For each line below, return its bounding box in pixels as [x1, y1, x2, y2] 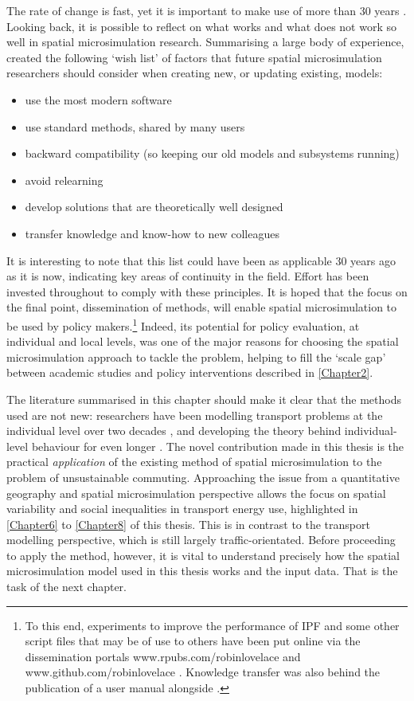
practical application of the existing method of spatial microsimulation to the [6, 453, 382, 470]
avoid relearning [25, 171, 103, 188]
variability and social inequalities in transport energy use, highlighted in [6, 500, 358, 517]
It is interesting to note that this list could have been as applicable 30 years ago [6, 252, 396, 268]
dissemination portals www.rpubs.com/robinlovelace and [25, 648, 301, 664]
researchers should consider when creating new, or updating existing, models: [6, 65, 383, 81]
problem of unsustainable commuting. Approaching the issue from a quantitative [6, 468, 400, 485]
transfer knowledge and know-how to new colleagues [25, 225, 279, 241]
